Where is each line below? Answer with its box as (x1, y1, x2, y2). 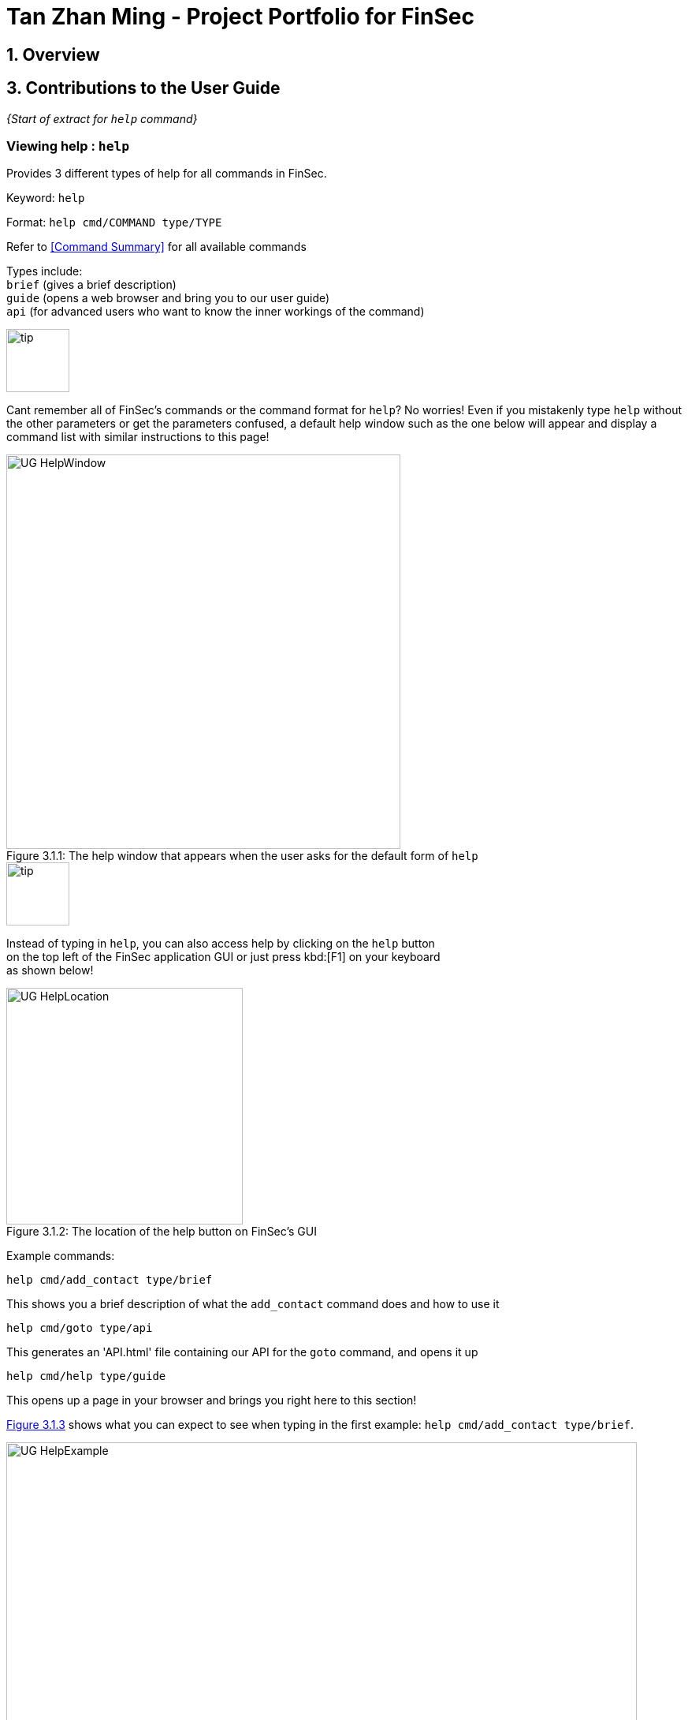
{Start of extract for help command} (6, 111, 198, 125)
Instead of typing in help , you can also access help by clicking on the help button (6, 937, 435, 951)
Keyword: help (6, 191, 85, 205)
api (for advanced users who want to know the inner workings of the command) (6, 305, 425, 319)
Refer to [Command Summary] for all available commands (6, 240, 307, 254)
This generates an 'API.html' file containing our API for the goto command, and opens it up (6, 1345, 478, 1359)
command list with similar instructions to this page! (6, 430, 270, 444)
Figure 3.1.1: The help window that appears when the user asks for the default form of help (6, 849, 478, 863)
